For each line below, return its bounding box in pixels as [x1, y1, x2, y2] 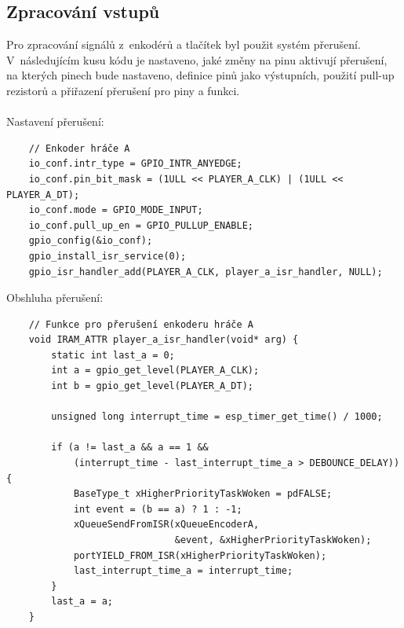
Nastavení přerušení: [6, 113, 104, 130]
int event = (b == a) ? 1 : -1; [73, 503, 242, 515]
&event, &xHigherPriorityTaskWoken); [174, 534, 372, 546]
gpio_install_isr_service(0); [28, 250, 187, 262]
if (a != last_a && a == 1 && [51, 442, 209, 454]
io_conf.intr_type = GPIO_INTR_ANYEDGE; [28, 158, 242, 170]
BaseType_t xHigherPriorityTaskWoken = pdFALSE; [73, 488, 333, 500]
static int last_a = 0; [51, 349, 175, 361]
